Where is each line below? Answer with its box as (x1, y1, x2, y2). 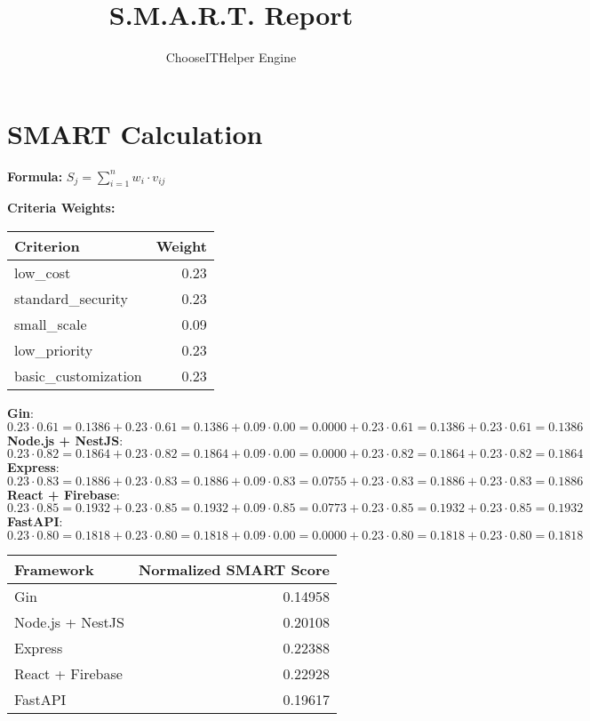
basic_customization (14, 365, 142, 387)
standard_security (14, 288, 128, 309)
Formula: (7, 166, 63, 185)
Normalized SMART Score (138, 559, 330, 581)
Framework (14, 559, 94, 581)
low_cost (14, 262, 71, 284)
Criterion (14, 236, 80, 257)
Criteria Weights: (7, 198, 116, 217)
